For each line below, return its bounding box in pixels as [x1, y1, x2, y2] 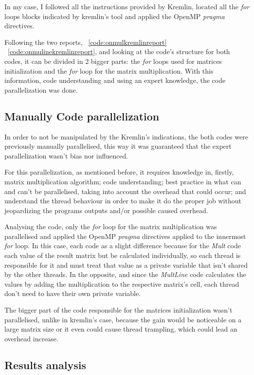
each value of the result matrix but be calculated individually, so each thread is [4, 250, 241, 260]
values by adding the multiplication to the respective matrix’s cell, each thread [4, 278, 239, 289]
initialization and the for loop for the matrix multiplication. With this [4, 65, 214, 76]
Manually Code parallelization [4, 108, 160, 123]
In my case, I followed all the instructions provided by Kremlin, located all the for [4, 1, 250, 11]
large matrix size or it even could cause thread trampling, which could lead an [4, 324, 237, 334]
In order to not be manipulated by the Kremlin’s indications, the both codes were [4, 131, 248, 141]
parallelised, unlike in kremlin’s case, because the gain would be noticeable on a [4, 314, 242, 324]
